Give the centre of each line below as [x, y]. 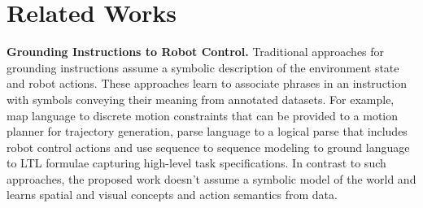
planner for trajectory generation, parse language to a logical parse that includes [207, 131]
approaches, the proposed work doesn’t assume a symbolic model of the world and [211, 178]
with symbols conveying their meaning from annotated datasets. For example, [201, 99]
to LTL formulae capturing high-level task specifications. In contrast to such [196, 163]
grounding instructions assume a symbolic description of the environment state [203, 67]
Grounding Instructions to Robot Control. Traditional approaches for [196, 52]
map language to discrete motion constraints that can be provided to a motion [203, 115]
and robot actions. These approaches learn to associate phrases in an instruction [207, 83]
